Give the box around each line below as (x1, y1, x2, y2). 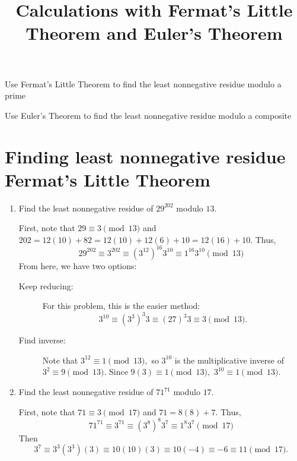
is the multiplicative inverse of (174, 353, 284, 366)
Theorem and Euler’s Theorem (25, 21, 283, 45)
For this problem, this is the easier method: (42, 299, 200, 312)
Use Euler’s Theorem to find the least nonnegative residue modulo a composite (5, 109, 292, 121)
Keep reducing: (18, 279, 74, 292)
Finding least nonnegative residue (5, 144, 286, 168)
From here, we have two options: (18, 259, 137, 271)
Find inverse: (18, 334, 66, 346)
